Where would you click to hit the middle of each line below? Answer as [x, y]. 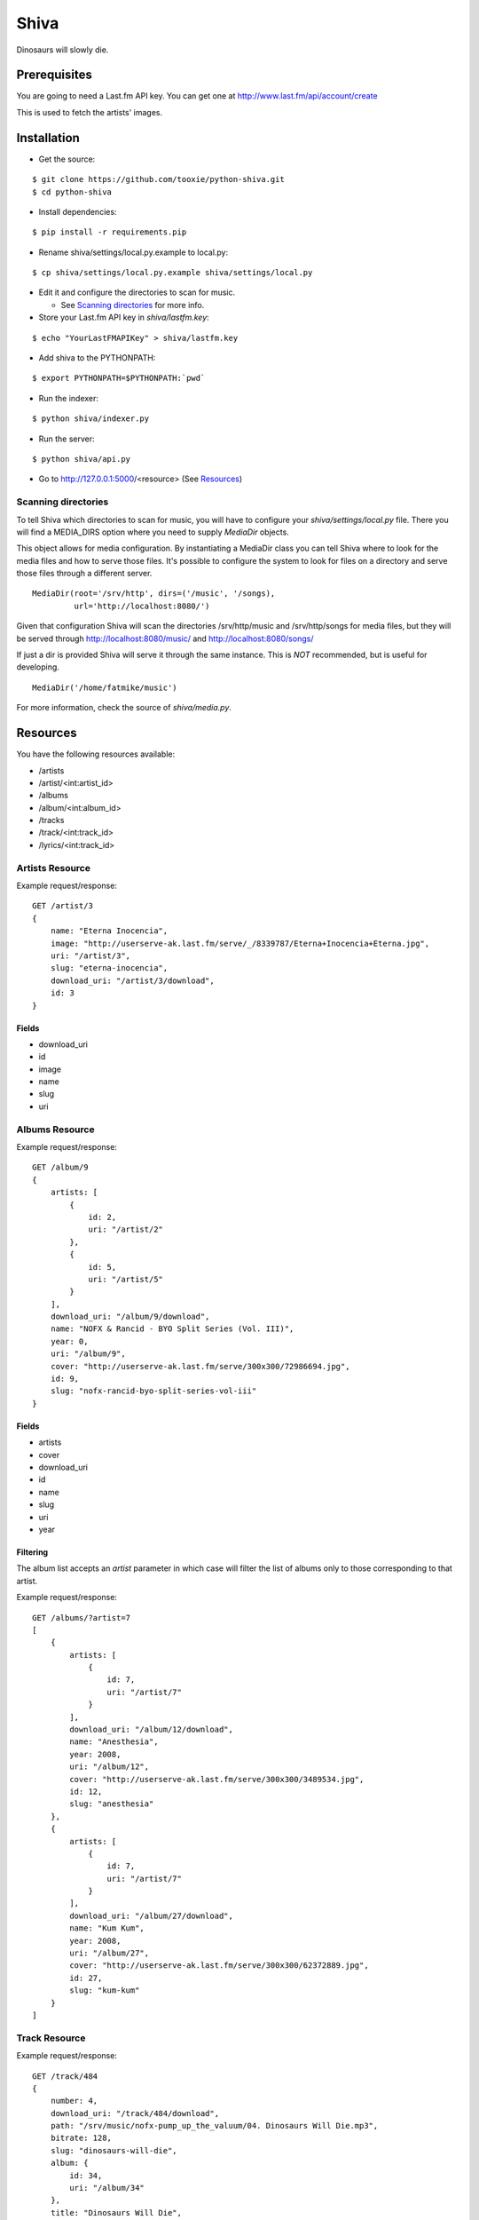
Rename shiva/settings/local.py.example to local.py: [133, 252]
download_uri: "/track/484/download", [135, 2113]
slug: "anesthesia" [112, 1804]
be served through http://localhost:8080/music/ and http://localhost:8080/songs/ [165, 638]
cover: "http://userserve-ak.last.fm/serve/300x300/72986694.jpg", [200, 1366]
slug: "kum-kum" [105, 1990]
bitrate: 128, [81, 2138]
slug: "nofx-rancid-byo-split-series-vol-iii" [153, 1391]
